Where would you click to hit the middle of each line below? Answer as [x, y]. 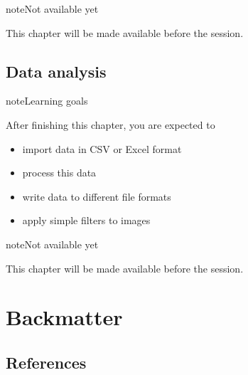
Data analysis [56, 71]
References [46, 362]
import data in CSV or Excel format [102, 148]
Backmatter [64, 317]
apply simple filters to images [86, 220]
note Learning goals [47, 101]
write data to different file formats [97, 196]
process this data [59, 173]
